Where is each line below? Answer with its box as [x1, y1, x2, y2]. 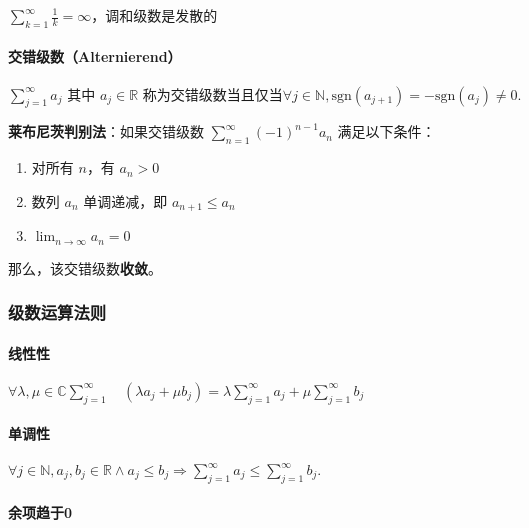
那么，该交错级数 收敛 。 [8, 257, 162, 278]
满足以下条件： [337, 121, 436, 142]
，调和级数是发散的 [91, 5, 218, 25]
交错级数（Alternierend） [8, 46, 182, 67]
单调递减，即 [83, 190, 168, 211]
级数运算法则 [8, 300, 107, 325]
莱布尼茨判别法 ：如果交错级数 [8, 121, 204, 142]
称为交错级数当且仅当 [142, 88, 283, 103]
